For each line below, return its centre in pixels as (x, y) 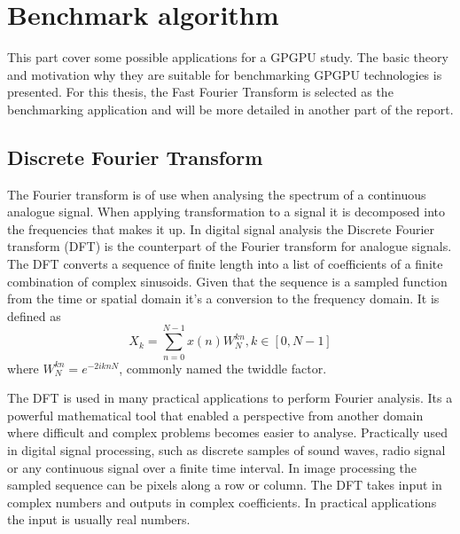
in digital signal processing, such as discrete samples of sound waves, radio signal (226, 449)
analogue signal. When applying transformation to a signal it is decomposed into (226, 212)
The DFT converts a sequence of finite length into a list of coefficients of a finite (225, 264)
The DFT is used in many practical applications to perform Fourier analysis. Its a (230, 398)
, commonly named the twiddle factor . (223, 368)
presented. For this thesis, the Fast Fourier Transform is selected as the (200, 92)
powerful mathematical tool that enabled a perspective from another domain (215, 415)
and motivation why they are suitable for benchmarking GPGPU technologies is (225, 74)
